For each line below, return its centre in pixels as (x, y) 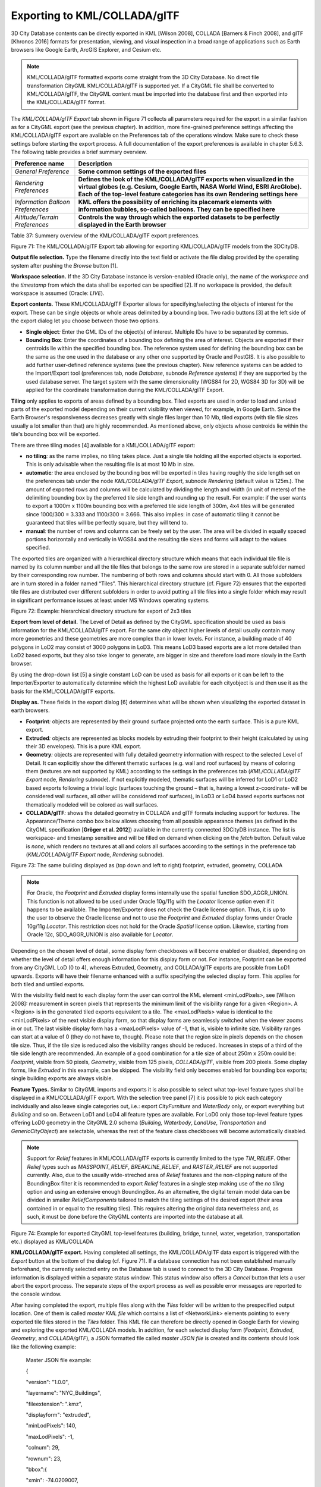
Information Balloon (43, 202)
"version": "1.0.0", (48, 1382)
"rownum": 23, (44, 1458)
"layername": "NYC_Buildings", (64, 1393)
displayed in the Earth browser (122, 224)
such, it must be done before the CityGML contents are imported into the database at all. (135, 1217)
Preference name (40, 164)
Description (95, 164)
